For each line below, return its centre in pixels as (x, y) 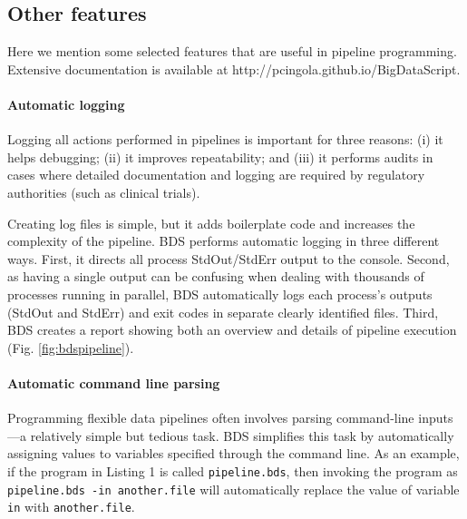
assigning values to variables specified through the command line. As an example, (233, 453)
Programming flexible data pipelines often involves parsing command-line (211, 418)
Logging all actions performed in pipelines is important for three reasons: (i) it (225, 139)
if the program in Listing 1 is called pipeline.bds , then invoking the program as (233, 470)
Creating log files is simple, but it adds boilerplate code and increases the (211, 223)
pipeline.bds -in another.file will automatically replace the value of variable (233, 489)
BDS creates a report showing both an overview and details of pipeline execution (232, 330)
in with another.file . (71, 507)
